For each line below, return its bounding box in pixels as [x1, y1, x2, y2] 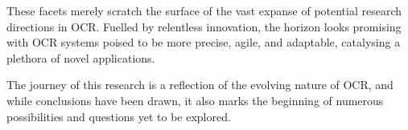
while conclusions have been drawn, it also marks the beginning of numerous [6, 91, 384, 108]
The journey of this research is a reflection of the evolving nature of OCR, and [6, 76, 394, 93]
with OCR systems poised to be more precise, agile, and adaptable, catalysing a [6, 34, 401, 51]
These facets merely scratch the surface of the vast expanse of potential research [6, 2, 402, 18]
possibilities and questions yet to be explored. [6, 108, 231, 124]
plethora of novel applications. [6, 49, 155, 66]
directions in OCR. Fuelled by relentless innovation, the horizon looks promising [6, 18, 402, 35]
